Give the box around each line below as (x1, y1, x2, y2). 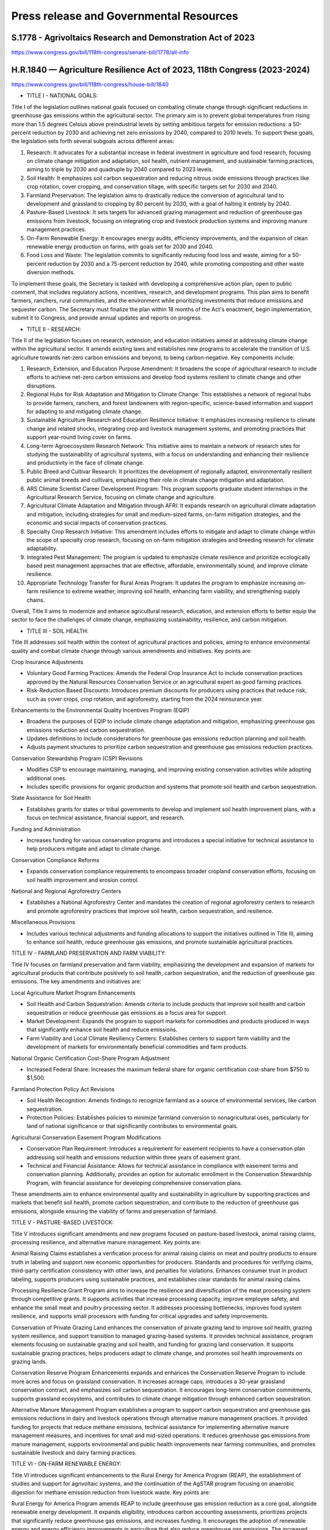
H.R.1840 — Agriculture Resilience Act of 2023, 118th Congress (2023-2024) (11, 64, 310, 75)
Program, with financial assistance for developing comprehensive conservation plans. (26, 1179, 243, 1187)
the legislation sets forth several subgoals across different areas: (11, 138, 174, 145)
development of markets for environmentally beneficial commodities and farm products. (26, 1043, 248, 1051)
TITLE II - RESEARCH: (26, 325, 82, 333)
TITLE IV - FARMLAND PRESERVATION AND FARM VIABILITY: (11, 949, 166, 957)
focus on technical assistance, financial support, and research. (26, 814, 185, 821)
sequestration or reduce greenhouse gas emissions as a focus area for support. (26, 1009, 227, 1016)
